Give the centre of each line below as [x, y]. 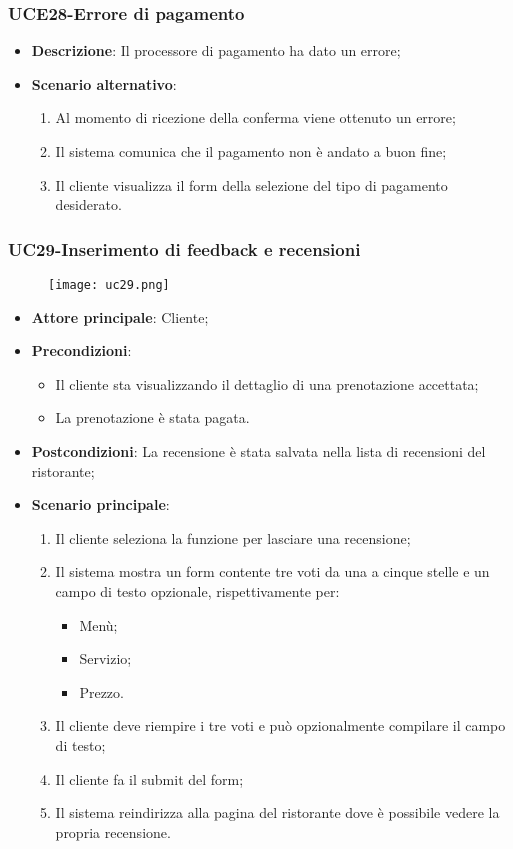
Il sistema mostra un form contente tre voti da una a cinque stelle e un [272, 571]
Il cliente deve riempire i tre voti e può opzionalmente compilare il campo [280, 725]
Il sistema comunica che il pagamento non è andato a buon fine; [251, 151]
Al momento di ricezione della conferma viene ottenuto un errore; [255, 117]
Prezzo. [101, 691]
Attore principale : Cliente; [120, 316]
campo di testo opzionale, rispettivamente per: [197, 591]
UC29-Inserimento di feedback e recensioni [184, 248]
